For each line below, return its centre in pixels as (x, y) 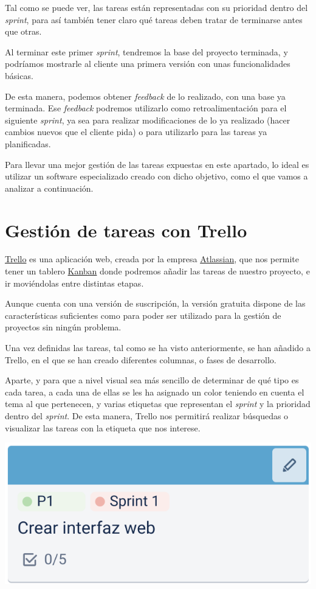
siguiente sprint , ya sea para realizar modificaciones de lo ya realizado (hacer (148, 120)
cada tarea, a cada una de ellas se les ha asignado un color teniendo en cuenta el (155, 392)
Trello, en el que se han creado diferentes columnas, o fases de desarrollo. (141, 359)
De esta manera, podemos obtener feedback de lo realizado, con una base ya (145, 96)
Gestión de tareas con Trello (126, 230)
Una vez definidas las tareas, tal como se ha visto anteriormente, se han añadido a (158, 347)
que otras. (23, 31)
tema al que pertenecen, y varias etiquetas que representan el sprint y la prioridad (158, 404)
